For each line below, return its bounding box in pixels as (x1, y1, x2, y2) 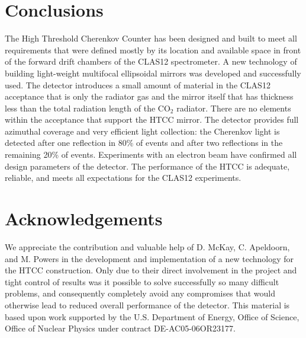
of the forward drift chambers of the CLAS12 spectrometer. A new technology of (5, 55, 297, 68)
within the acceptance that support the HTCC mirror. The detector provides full (5, 113, 299, 126)
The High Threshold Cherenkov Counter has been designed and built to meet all (5, 32, 297, 44)
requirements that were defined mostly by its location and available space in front (5, 43, 301, 56)
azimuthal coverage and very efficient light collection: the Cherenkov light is (5, 125, 280, 137)
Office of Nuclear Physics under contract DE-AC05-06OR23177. (5, 322, 236, 334)
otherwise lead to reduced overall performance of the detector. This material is (5, 298, 290, 311)
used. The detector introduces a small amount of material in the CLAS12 (5, 78, 270, 91)
